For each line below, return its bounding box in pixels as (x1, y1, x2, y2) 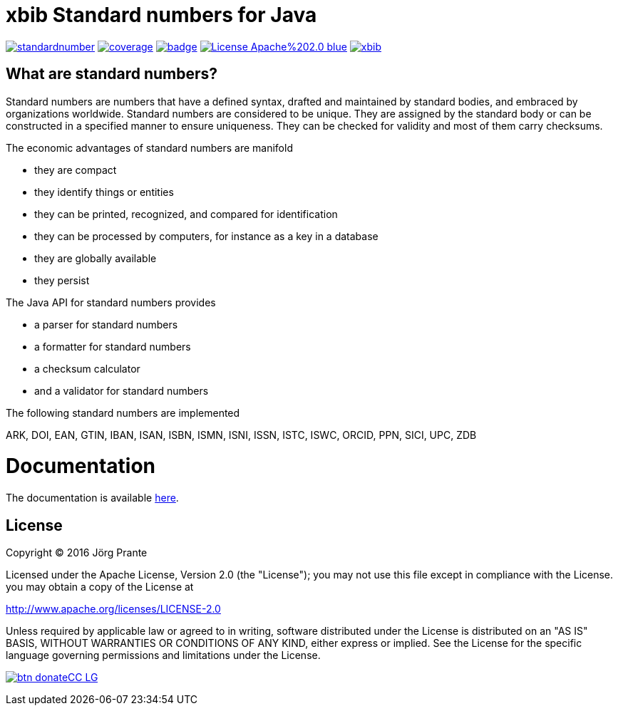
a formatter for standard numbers (34, 340, 191, 353)
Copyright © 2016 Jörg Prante (6, 546, 148, 559)
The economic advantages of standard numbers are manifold (6, 141, 293, 154)
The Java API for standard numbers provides (6, 296, 216, 308)
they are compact (34, 163, 117, 176)
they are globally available (34, 251, 157, 264)
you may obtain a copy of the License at (6, 580, 194, 593)
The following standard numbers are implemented (6, 406, 240, 419)
